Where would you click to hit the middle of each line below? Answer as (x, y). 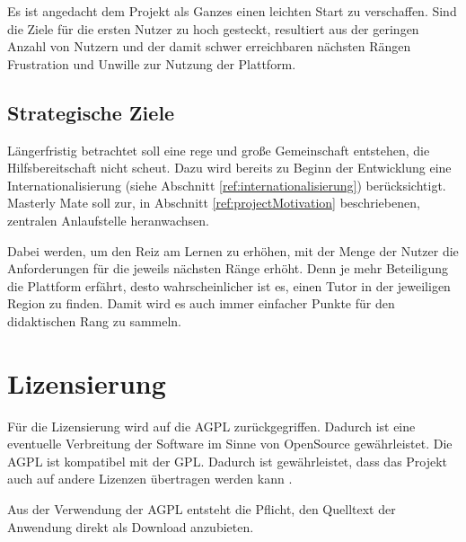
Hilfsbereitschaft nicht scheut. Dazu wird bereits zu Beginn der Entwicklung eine (229, 168)
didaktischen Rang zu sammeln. (95, 320)
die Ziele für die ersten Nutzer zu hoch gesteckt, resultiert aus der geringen (213, 28)
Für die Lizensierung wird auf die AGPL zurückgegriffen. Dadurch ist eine (211, 426)
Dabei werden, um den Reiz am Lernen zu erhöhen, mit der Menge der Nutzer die (233, 250)
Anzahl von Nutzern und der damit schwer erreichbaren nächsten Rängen (209, 46)
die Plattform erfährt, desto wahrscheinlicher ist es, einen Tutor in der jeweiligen (229, 285)
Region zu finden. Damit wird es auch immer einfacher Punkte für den (201, 303)
